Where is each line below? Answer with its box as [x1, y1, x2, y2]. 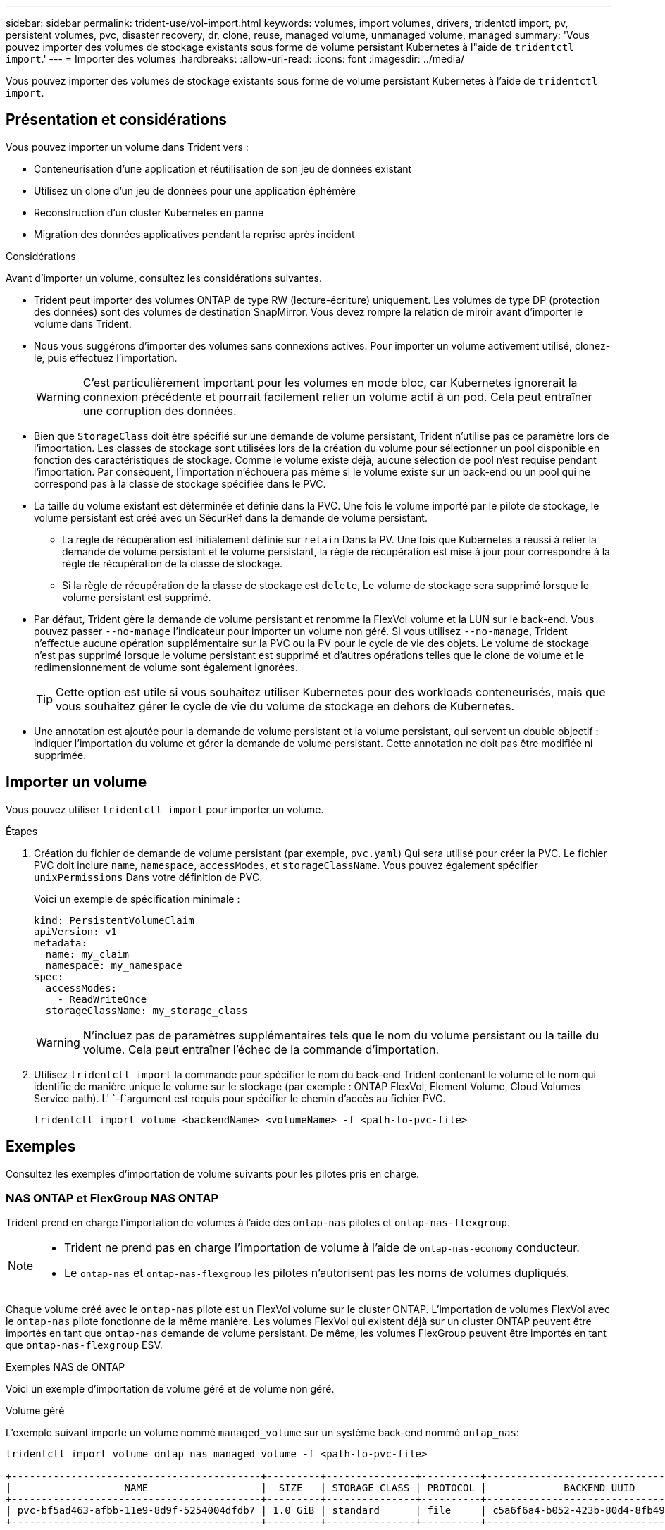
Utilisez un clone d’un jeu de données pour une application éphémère [34, 184, 356, 197]
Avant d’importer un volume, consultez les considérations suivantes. [6, 271, 323, 284]
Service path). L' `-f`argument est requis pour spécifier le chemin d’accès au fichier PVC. [34, 1092, 446, 1104]
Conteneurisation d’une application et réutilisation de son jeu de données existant [34, 162, 412, 175]
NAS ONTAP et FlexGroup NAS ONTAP [6, 1190, 219, 1205]
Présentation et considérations [6, 111, 228, 129]
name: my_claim [45, 948, 129, 960]
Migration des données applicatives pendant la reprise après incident [34, 228, 355, 240]
